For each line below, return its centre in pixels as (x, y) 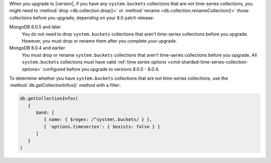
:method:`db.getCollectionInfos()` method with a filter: (65, 85)
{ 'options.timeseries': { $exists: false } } (102, 126)
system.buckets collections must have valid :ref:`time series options (94, 62)
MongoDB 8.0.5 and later (35, 27)
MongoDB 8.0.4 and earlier (37, 48)
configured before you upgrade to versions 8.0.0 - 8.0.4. (101, 69)
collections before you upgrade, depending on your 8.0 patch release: (82, 18)
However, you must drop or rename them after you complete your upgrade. (100, 41)
